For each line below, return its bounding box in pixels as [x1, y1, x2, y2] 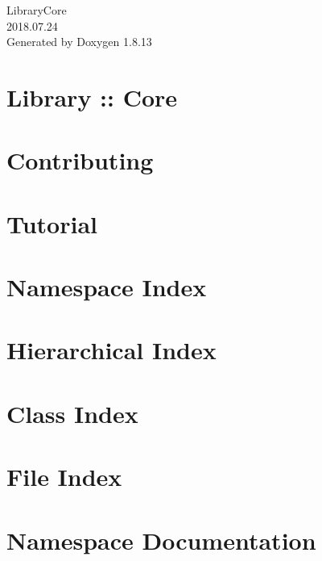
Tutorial [6, 207, 98, 240]
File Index [6, 460, 122, 493]
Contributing [6, 144, 154, 177]
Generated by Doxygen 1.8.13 [6, 33, 152, 50]
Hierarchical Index [6, 333, 217, 366]
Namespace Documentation [6, 523, 316, 556]
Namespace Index [6, 270, 207, 304]
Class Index [6, 396, 138, 429]
